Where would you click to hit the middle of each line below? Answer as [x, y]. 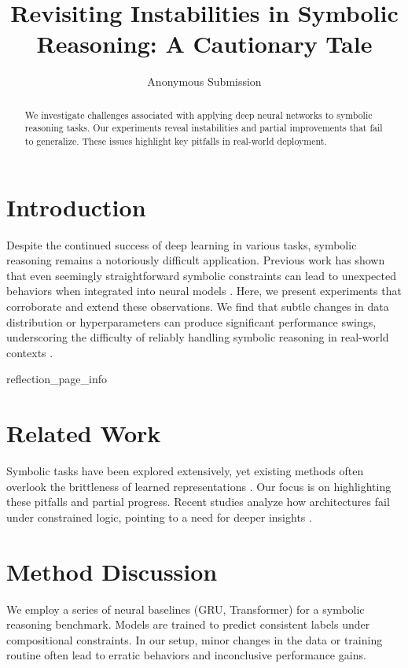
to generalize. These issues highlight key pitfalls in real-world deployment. [176, 141]
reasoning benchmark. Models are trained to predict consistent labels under [188, 624]
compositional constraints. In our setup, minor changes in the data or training [195, 639]
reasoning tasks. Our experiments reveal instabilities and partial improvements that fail [204, 128]
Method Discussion [112, 571]
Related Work [84, 433]
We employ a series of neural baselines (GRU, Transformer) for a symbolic [186, 609]
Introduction [76, 207]
